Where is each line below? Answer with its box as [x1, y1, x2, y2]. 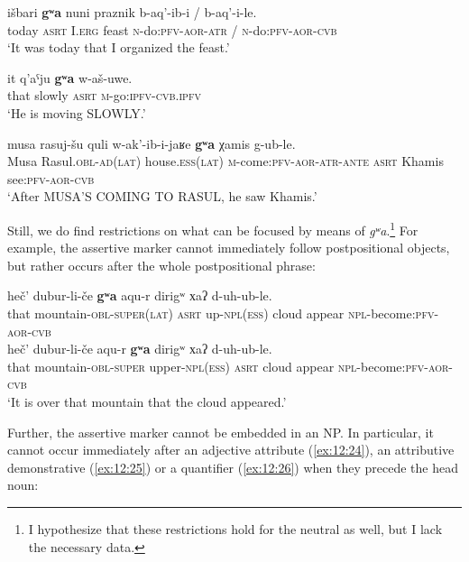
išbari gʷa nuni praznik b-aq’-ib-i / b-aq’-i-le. [7, 3, 257, 21]
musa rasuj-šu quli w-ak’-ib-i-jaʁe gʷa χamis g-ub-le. [7, 134, 296, 152]
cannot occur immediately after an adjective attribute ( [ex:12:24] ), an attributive [7, 440, 455, 459]
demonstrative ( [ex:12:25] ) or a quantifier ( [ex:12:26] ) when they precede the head [7, 457, 458, 476]
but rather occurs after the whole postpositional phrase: [7, 255, 316, 274]
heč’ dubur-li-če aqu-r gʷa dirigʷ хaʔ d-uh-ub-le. [7, 339, 272, 358]
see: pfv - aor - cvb [7, 169, 95, 188]
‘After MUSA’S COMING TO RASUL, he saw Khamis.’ [7, 187, 317, 206]
